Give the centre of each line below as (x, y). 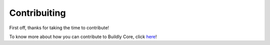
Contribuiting (37, 13)
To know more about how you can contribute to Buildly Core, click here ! (83, 37)
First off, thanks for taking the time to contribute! (59, 28)
